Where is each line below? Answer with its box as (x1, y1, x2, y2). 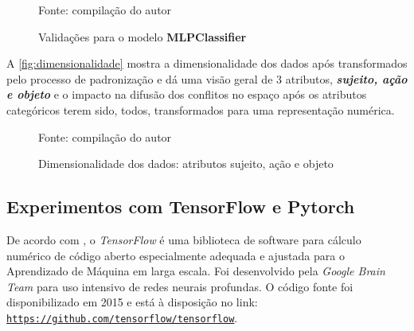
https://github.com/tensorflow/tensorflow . (6, 309, 238, 325)
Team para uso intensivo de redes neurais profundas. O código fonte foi (6, 278, 353, 294)
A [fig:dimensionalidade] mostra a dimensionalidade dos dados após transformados (6, 55, 408, 72)
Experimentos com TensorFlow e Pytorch (6, 194, 355, 219)
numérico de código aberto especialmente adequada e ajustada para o (6, 247, 345, 263)
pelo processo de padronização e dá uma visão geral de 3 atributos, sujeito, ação (6, 70, 408, 87)
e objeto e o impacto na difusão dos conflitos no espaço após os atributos (6, 86, 367, 103)
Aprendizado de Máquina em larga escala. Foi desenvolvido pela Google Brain (6, 263, 385, 279)
